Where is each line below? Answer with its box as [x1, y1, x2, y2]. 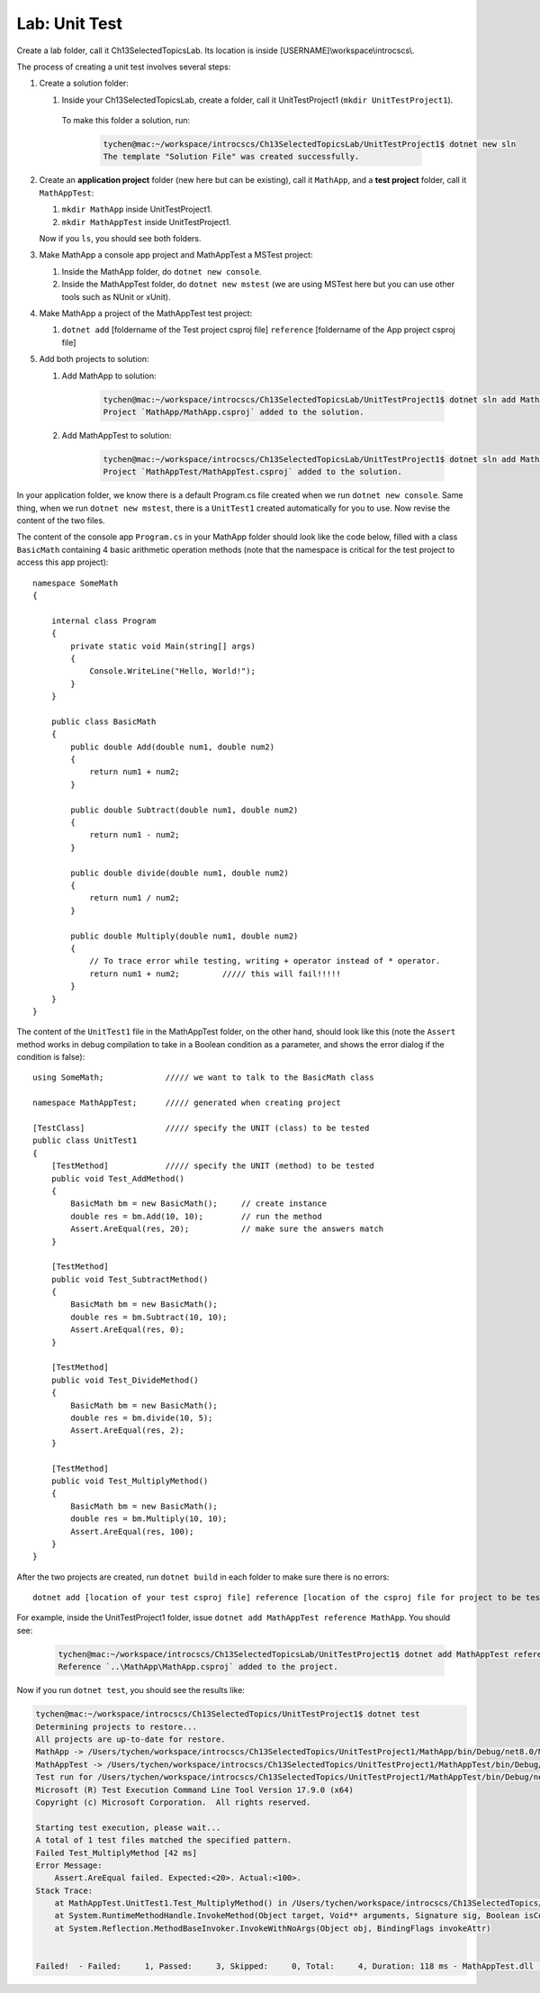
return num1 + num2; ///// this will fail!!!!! [89, 968, 341, 979]
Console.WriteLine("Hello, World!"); [89, 666, 256, 676]
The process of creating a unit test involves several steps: [16, 61, 231, 72]
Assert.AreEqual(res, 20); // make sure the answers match [70, 1224, 384, 1234]
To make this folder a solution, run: [61, 115, 191, 126]
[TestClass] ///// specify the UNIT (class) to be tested [32, 1123, 370, 1134]
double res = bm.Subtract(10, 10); [70, 1311, 228, 1322]
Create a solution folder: [39, 77, 130, 89]
